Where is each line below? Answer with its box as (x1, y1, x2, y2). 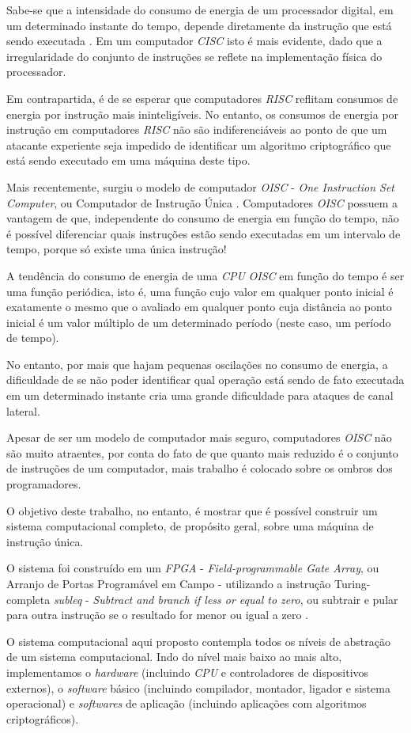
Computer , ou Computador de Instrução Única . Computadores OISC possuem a (6, 194, 398, 211)
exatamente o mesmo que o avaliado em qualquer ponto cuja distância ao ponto (6, 298, 392, 315)
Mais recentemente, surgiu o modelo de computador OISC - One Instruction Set (6, 178, 395, 195)
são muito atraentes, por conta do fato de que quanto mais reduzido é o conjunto (6, 444, 398, 461)
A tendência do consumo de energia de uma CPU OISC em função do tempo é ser (6, 267, 405, 283)
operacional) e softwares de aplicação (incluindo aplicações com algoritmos (6, 695, 367, 712)
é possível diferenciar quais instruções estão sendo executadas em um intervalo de (6, 225, 401, 241)
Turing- (334, 575, 371, 591)
